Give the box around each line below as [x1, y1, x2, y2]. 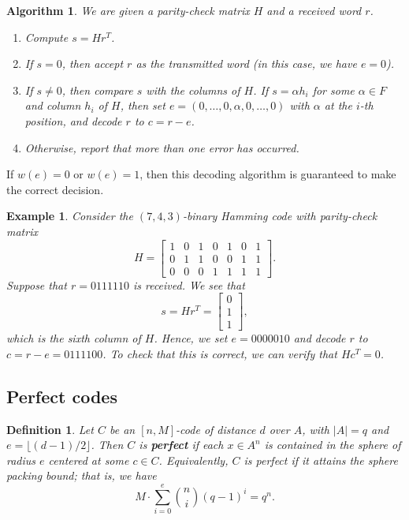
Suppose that [6, 276, 67, 293]
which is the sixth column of [6, 330, 141, 346]
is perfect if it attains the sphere [244, 451, 398, 468]
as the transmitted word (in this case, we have [136, 55, 357, 72]
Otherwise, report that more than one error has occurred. [24, 139, 299, 155]
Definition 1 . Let [6, 421, 94, 437]
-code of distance [176, 421, 256, 437]
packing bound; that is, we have [6, 467, 157, 484]
